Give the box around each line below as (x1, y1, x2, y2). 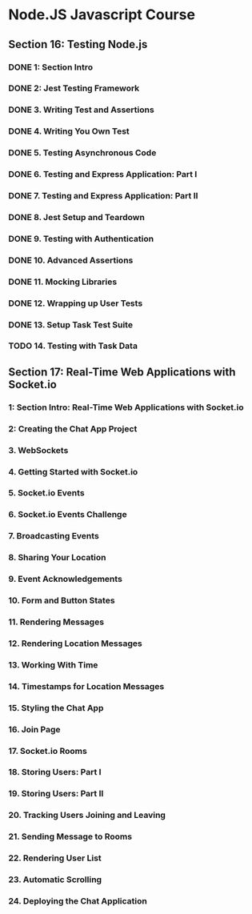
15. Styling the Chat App (8, 702, 104, 713)
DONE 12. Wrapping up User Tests (8, 298, 143, 309)
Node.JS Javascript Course (8, 6, 196, 24)
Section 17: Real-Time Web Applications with (8, 365, 236, 379)
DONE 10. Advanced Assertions (8, 255, 134, 266)
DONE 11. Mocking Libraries (8, 276, 118, 287)
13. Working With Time (8, 659, 98, 670)
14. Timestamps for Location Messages (8, 680, 165, 692)
